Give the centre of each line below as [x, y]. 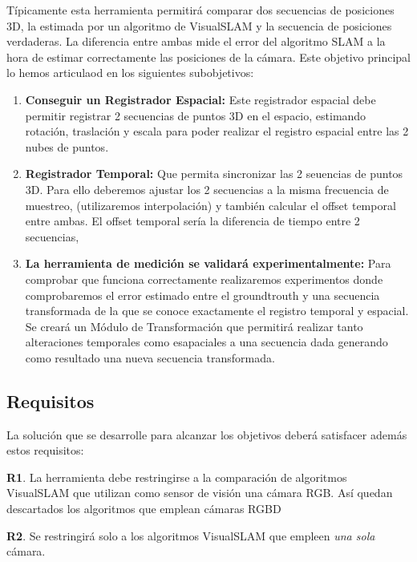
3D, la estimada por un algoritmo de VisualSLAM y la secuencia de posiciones [199, 25]
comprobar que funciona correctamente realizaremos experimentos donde [204, 279]
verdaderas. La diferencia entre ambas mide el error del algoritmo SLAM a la [196, 41]
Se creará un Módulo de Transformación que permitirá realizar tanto [194, 326]
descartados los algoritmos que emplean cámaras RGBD [144, 509]
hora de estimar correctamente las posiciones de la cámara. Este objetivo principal [208, 57]
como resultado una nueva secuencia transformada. [150, 357]
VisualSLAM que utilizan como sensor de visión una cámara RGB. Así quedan [200, 493]
